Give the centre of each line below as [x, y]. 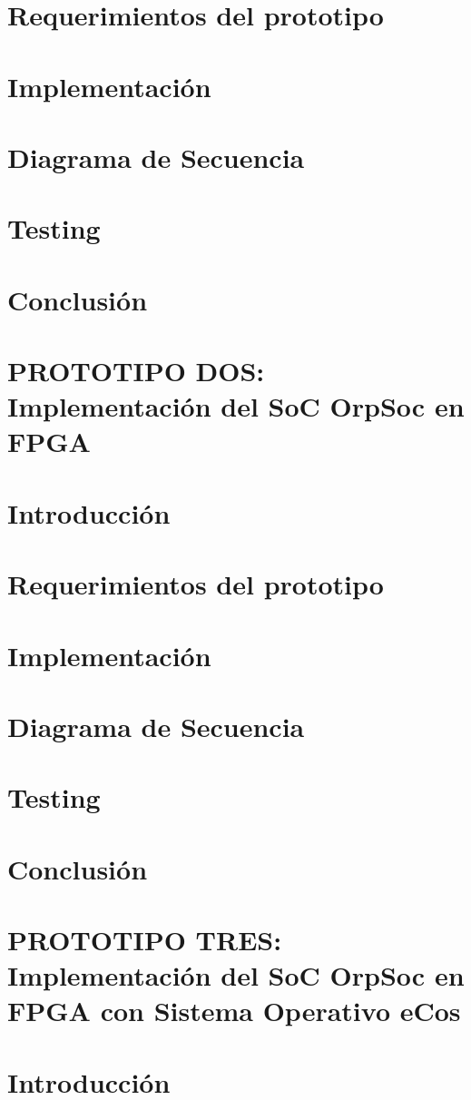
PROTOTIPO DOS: [136, 371]
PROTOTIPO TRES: [145, 940]
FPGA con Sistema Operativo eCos [234, 1011]
